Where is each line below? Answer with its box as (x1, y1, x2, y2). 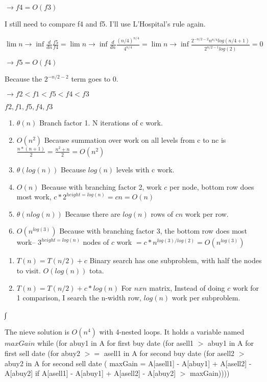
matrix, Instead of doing (149, 282, 225, 293)
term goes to (71, 73, 111, 84)
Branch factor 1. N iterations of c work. (39, 117, 163, 128)
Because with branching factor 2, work (41, 181, 162, 192)
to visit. (16, 265, 41, 275)
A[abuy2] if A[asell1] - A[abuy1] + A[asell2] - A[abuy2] (5, 368, 176, 378)
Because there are (65, 208, 120, 219)
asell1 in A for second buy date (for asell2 (104, 347, 235, 358)
